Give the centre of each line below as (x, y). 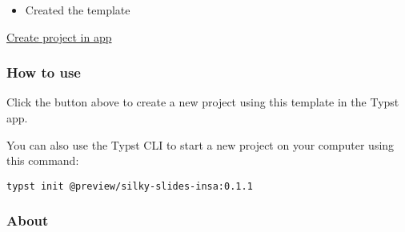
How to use (44, 72)
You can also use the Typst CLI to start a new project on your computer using (200, 144)
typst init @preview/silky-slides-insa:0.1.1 (130, 186)
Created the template (78, 10)
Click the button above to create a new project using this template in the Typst (203, 102)
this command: (43, 160)
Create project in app (59, 36)
